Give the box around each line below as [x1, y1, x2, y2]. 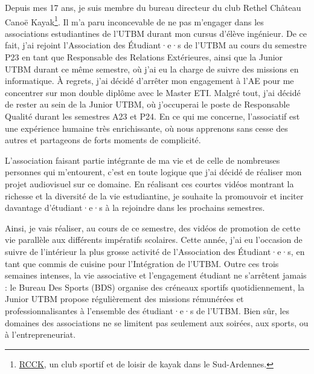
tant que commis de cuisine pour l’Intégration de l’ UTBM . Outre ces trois [5, 257, 279, 269]
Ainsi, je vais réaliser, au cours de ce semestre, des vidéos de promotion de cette [5, 221, 301, 234]
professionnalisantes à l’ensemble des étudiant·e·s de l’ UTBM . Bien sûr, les [5, 304, 289, 317]
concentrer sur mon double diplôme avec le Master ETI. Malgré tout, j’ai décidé [5, 86, 301, 98]
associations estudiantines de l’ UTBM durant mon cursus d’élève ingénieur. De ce [5, 27, 307, 39]
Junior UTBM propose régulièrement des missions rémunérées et [5, 292, 244, 305]
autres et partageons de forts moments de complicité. [5, 134, 201, 146]
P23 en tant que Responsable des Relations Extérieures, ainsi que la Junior [5, 51, 283, 63]
